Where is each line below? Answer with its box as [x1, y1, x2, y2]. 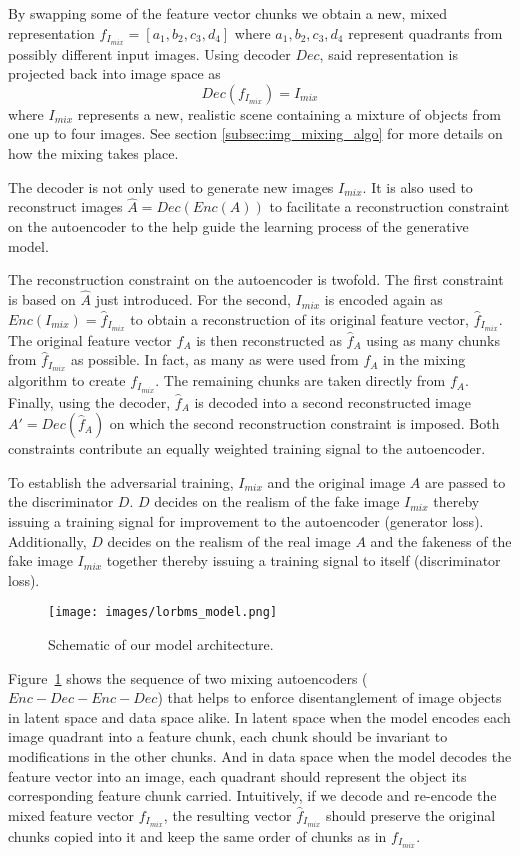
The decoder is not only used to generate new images [8, 176, 334, 197]
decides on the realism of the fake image [154, 491, 400, 512]
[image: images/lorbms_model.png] [48, 605, 278, 620]
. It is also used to [362, 176, 473, 197]
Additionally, [8, 530, 87, 551]
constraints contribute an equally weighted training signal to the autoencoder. [8, 438, 486, 459]
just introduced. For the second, [95, 289, 291, 310]
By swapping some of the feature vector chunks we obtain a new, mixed [8, 3, 448, 23]
